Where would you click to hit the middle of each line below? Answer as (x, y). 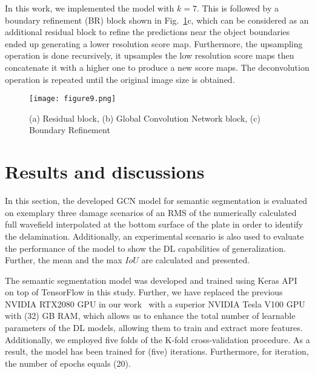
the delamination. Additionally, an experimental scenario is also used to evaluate (154, 236)
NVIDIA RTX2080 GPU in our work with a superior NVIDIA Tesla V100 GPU (155, 303)
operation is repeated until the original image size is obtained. (120, 79)
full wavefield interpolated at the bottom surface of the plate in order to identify (154, 224)
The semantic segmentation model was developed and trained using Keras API (151, 280)
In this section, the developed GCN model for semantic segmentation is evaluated (156, 201)
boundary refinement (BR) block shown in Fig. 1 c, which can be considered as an (157, 20)
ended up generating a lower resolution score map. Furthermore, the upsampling (154, 43)
